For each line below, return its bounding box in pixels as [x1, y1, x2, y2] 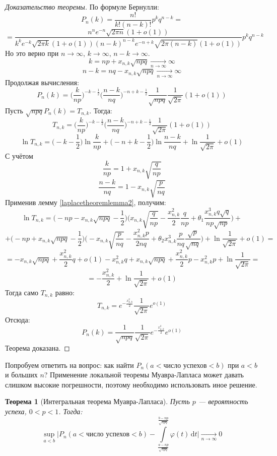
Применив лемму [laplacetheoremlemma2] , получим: [5, 197, 166, 208]
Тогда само [5, 287, 39, 297]
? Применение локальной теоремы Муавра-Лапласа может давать [44, 369, 244, 380]
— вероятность [198, 396, 248, 407]
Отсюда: [5, 314, 30, 324]
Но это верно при [5, 47, 59, 58]
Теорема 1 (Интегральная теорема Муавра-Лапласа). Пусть [5, 396, 190, 407]
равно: [55, 287, 75, 297]
